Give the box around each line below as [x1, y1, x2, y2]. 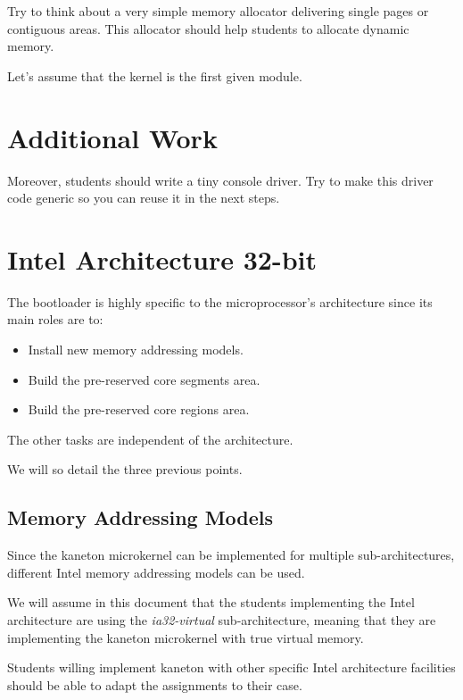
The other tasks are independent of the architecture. [7, 429, 294, 448]
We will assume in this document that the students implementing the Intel [7, 593, 415, 612]
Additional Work [7, 119, 218, 155]
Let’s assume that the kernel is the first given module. [7, 66, 302, 85]
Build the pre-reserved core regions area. [28, 400, 250, 419]
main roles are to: [7, 310, 103, 329]
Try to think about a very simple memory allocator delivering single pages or [7, 2, 429, 20]
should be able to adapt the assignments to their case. [7, 675, 302, 694]
